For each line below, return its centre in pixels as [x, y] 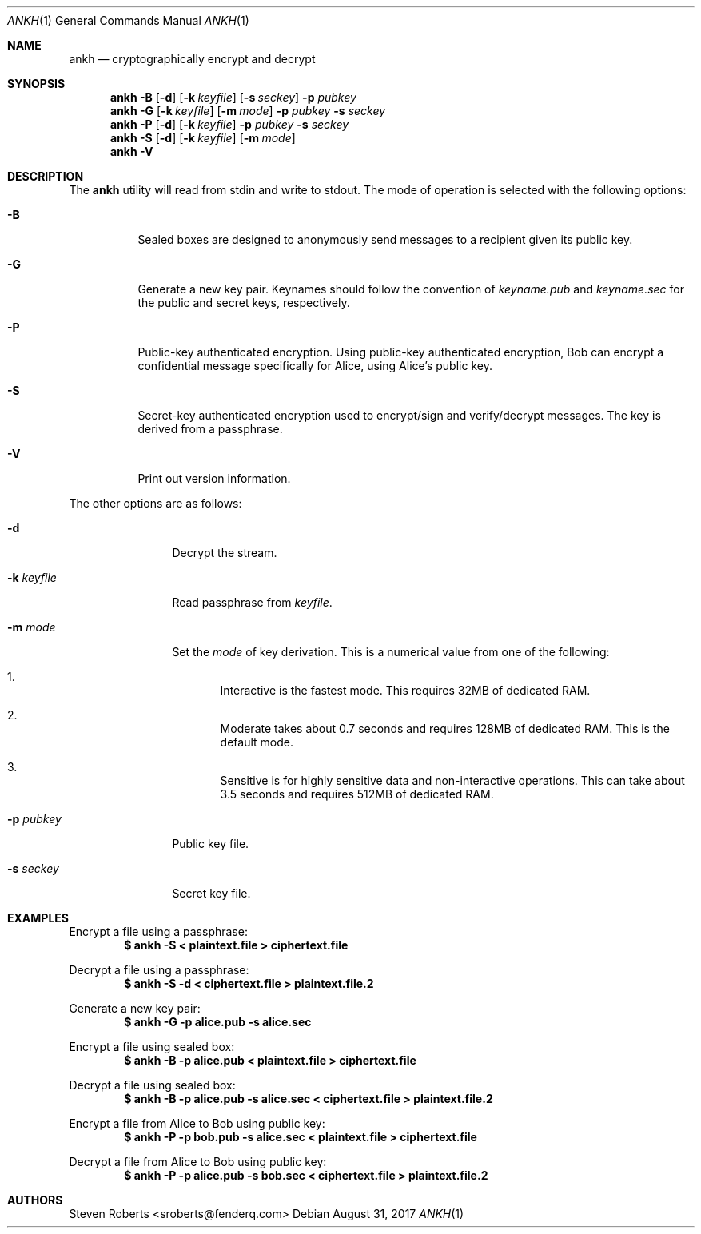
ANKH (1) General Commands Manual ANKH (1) [128, 20]
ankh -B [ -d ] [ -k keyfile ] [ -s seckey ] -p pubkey [233, 97]
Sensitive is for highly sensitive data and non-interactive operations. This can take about [452, 780]
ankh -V [132, 151]
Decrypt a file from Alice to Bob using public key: [198, 1162]
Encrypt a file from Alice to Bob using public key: [197, 1123]
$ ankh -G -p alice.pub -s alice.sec [218, 1022]
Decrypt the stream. [225, 553]
